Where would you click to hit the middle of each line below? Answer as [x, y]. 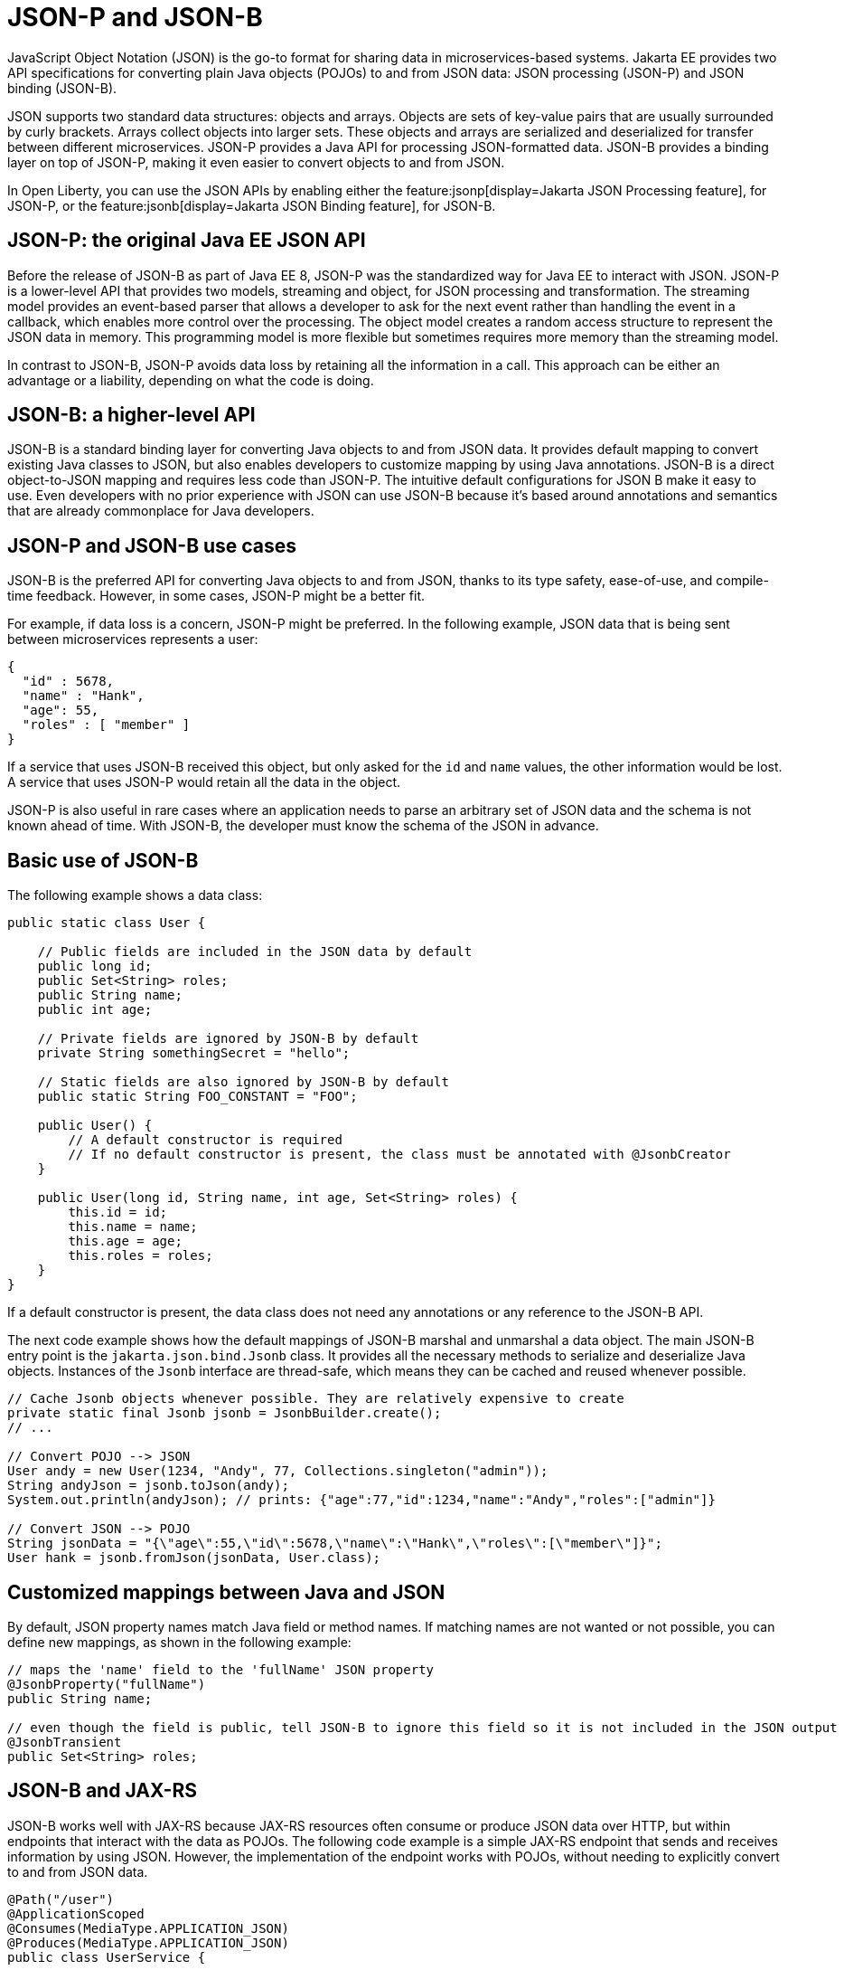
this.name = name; [133, 1227]
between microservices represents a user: [133, 639]
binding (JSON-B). [62, 88]
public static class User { [107, 923]
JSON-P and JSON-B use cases [152, 545]
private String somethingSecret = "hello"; [194, 1053]
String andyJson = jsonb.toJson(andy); [148, 1486]
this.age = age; [125, 1241]
